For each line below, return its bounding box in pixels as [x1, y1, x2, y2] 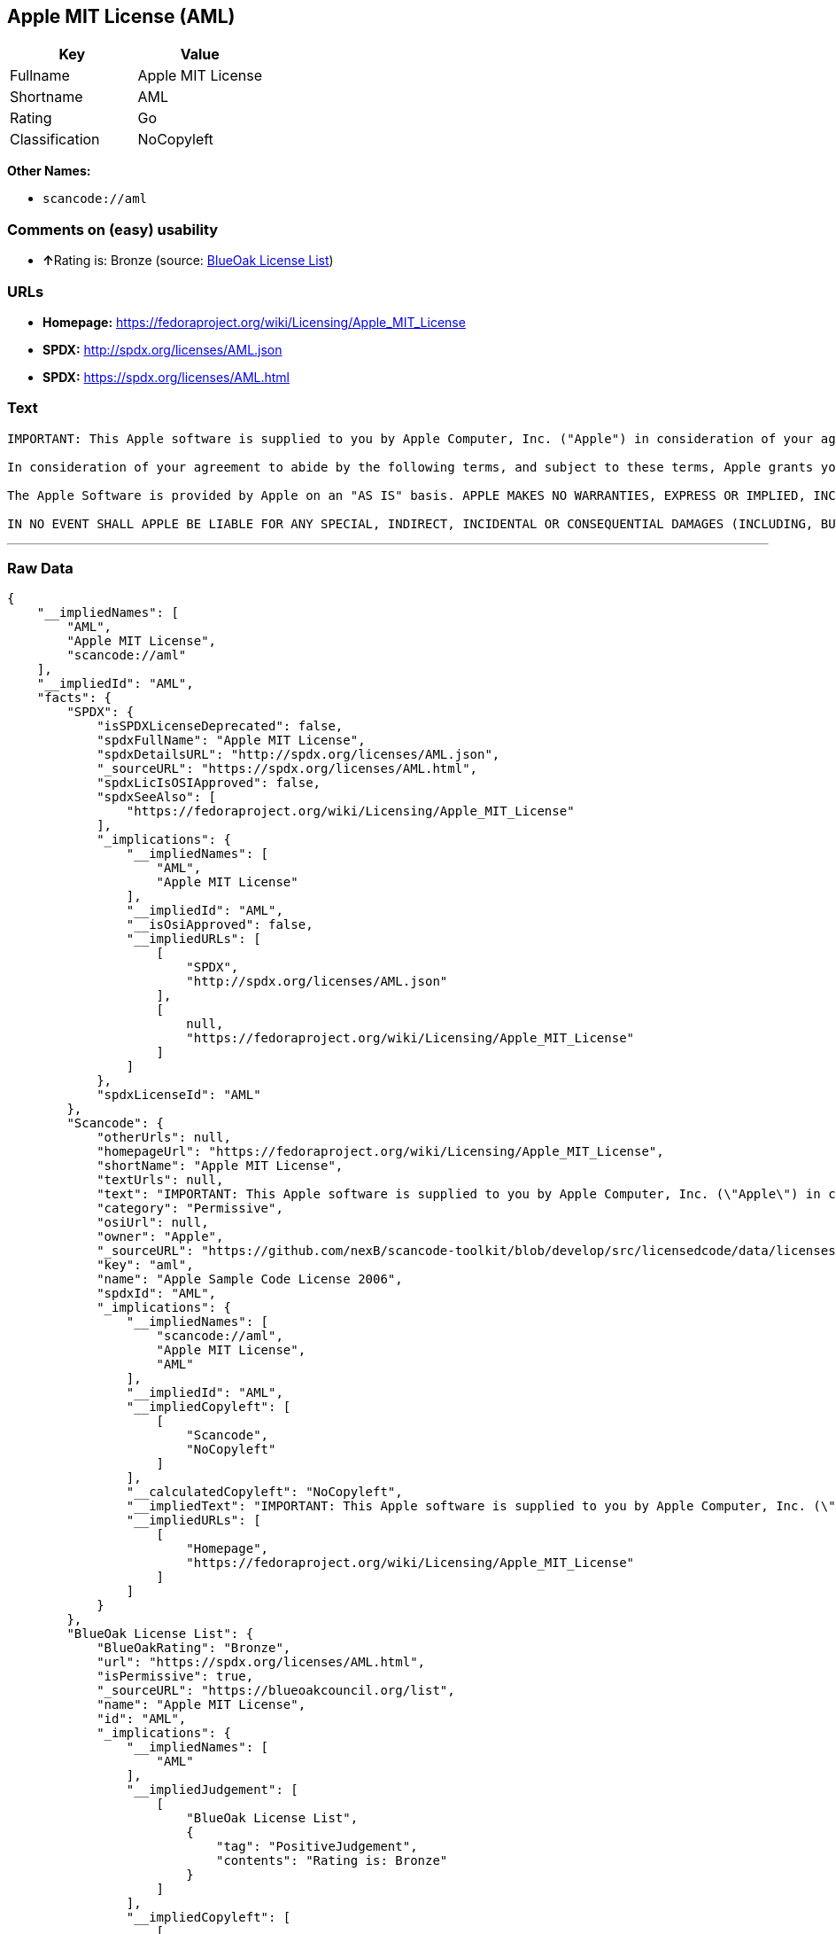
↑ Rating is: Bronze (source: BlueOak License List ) [43, 253, 334, 269]
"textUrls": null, [97, 1173, 224, 1188]
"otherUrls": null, [97, 1130, 231, 1145]
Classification [10, 130, 100, 149]
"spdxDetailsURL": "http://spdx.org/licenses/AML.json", [97, 747, 500, 762]
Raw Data [7, 559, 74, 578]
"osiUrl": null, [97, 1215, 209, 1230]
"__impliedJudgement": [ [126, 1782, 298, 1798]
